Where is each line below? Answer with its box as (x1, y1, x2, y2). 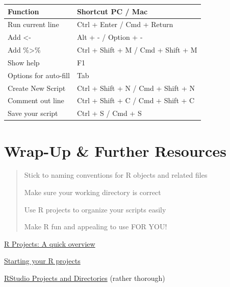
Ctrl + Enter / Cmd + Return (76, 19, 173, 30)
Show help (8, 57, 40, 67)
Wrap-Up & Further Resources (4, 140, 226, 161)
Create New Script (8, 82, 66, 93)
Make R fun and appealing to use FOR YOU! (24, 221, 167, 232)
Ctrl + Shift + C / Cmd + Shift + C (76, 95, 195, 106)
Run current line (8, 19, 59, 30)
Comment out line (8, 95, 64, 106)
